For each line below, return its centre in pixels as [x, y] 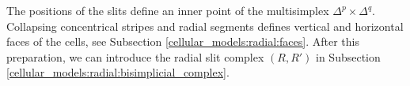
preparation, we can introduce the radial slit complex [135, 56]
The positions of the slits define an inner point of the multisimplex [168, 10]
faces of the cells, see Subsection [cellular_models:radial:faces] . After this [183, 41]
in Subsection [348, 56]
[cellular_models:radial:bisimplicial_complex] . [118, 72]
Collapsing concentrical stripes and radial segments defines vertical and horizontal [205, 26]
